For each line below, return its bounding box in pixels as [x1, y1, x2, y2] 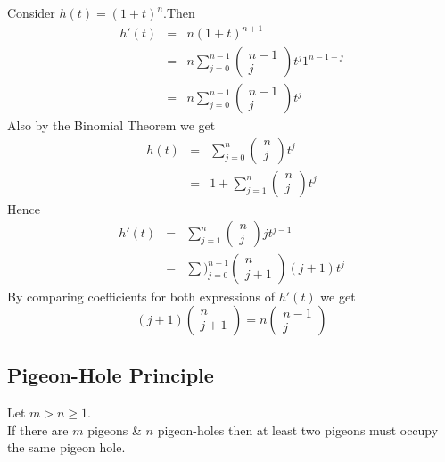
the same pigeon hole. [7, 438, 126, 457]
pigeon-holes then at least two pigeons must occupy [157, 420, 439, 439]
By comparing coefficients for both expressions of [7, 286, 276, 305]
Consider [7, 4, 55, 21]
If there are [7, 420, 69, 439]
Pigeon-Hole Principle [7, 361, 214, 389]
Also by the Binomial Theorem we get [7, 116, 216, 135]
